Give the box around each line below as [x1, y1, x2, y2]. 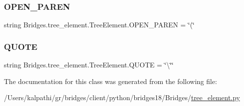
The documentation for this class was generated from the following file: [4, 76, 217, 86]
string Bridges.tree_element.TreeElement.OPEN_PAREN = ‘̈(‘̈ [4, 20, 195, 30]
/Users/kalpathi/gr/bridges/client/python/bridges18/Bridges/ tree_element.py [4, 92, 240, 103]
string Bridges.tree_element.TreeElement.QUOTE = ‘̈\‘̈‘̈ [4, 60, 174, 70]
